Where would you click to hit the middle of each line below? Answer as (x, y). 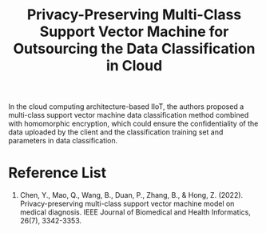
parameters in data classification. (63, 141)
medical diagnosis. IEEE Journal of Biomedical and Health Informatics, (135, 212)
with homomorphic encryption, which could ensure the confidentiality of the (133, 124)
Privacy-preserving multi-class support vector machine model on (127, 204)
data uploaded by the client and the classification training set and (116, 132)
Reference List (57, 173)
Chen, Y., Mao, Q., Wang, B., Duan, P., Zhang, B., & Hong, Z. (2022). (131, 195)
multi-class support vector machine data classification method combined (129, 115)
